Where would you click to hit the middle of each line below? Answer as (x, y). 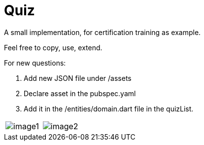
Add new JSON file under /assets (78, 78)
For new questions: (35, 63)
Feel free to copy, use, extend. (53, 47)
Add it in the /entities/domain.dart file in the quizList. (109, 109)
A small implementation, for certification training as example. (102, 32)
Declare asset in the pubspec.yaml (80, 93)
